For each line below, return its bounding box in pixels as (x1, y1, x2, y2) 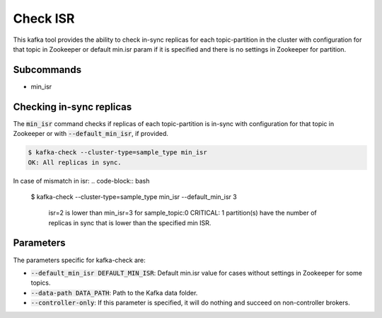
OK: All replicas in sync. (28, 158, 122, 166)
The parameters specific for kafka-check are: (13, 256, 146, 264)
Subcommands (13, 64, 81, 76)
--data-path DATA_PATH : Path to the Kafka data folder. (30, 288, 198, 297)
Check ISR (13, 11, 75, 26)
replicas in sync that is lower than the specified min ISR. (48, 218, 212, 227)
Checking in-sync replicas (13, 101, 132, 113)
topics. (30, 278, 51, 287)
